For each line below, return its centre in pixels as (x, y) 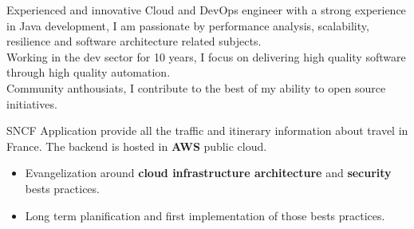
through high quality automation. (89, 72)
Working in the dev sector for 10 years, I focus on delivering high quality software (206, 56)
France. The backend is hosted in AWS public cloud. (137, 146)
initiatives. (32, 103)
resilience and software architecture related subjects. (134, 41)
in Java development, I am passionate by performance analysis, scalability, (188, 25)
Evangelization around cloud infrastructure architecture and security (208, 173)
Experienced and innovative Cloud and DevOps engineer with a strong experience (206, 10)
